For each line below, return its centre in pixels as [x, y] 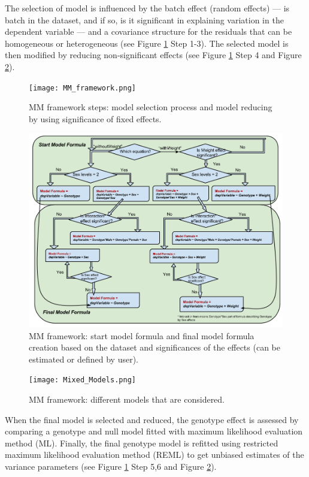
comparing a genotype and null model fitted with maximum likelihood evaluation [154, 431]
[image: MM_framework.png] [82, 88]
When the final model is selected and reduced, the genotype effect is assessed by [152, 419]
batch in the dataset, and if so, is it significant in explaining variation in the [144, 19]
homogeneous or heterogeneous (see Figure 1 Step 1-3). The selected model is [147, 43]
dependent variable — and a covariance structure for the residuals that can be [149, 31]
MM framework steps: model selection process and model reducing [151, 107]
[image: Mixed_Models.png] [82, 380]
